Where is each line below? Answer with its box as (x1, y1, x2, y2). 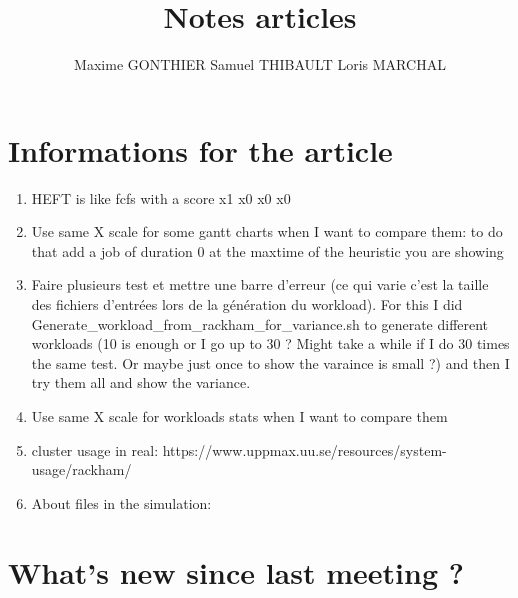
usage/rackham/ (31, 459, 132, 480)
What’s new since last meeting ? (8, 551, 464, 592)
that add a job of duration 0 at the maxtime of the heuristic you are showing (31, 240, 504, 261)
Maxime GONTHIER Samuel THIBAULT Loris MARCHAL (74, 54, 446, 75)
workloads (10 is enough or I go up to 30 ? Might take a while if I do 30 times (31, 333, 510, 354)
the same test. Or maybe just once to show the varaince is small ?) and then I (31, 352, 510, 373)
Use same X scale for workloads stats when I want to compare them (31, 406, 448, 426)
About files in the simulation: (31, 492, 212, 513)
